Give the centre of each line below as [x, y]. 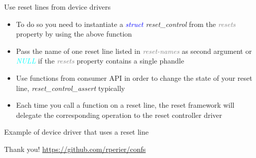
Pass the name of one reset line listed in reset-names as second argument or [134, 51]
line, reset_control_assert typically [70, 88]
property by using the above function [74, 34]
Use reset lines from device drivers [58, 7]
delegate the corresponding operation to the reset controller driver [119, 115]
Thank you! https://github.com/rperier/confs [75, 149]
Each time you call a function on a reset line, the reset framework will [125, 105]
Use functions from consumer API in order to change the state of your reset [134, 77]
